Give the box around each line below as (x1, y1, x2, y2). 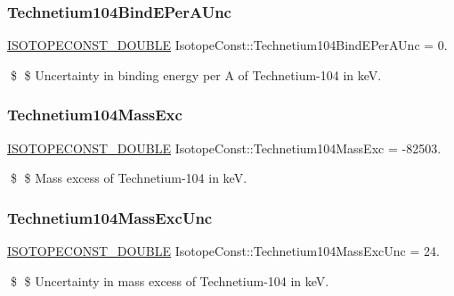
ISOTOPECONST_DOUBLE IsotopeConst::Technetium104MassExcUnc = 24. (7, 242, 440, 260)
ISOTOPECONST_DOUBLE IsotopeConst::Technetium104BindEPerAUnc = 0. (7, 36, 448, 54)
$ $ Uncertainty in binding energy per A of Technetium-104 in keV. (10, 65, 382, 84)
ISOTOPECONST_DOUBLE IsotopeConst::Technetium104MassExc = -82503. (7, 138, 442, 157)
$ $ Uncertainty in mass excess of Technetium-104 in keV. (10, 271, 329, 290)
